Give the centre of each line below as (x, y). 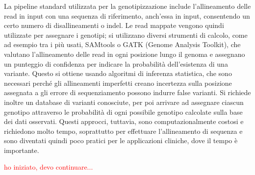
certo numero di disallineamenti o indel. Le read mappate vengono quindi (114, 25)
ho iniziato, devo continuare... (49, 166)
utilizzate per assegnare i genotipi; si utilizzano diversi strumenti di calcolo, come (126, 35)
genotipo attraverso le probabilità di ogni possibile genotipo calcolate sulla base (123, 112)
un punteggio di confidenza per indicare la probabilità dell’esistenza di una (116, 63)
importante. (22, 150)
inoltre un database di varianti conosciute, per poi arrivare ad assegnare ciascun (124, 102)
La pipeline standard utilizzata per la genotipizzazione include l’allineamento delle (127, 6)
